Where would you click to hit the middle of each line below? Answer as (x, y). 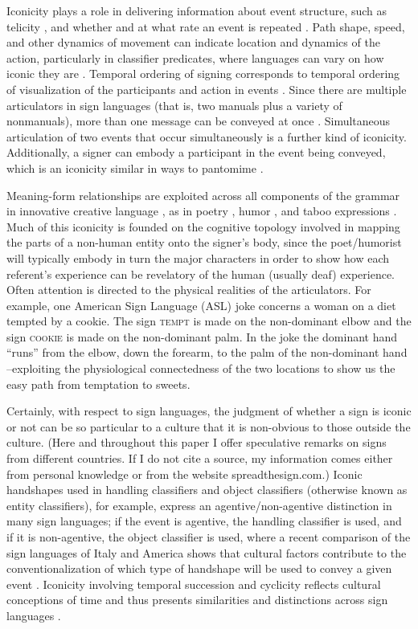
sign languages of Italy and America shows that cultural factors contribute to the (207, 552)
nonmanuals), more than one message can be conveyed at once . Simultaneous (199, 121)
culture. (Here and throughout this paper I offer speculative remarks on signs (197, 442)
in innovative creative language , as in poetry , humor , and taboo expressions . (202, 211)
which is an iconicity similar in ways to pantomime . (135, 167)
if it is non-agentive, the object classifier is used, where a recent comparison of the (209, 537)
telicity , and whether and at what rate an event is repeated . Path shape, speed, (206, 26)
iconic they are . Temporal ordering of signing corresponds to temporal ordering (203, 74)
